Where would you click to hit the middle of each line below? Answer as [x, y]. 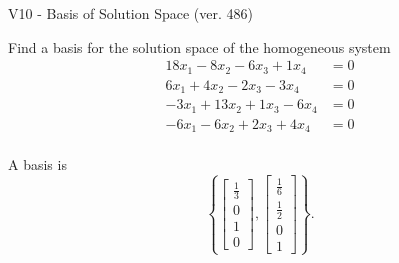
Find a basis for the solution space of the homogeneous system [199, 46]
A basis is [37, 164]
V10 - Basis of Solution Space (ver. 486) [130, 13]
